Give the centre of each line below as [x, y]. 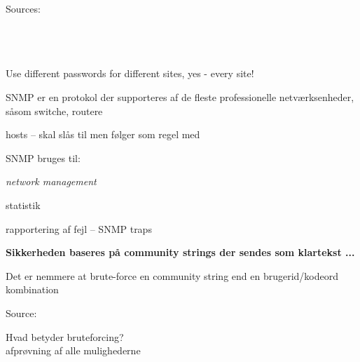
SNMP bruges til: [43, 157]
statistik [23, 205]
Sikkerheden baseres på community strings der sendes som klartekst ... [180, 252]
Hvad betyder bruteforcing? [65, 336]
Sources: [23, 8]
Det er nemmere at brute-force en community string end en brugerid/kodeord [172, 275]
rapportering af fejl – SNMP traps [79, 228]
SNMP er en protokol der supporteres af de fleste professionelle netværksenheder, [180, 96]
